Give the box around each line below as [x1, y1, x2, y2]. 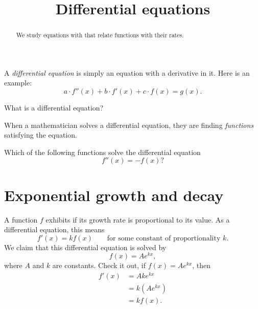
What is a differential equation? [4, 102, 104, 113]
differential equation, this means [4, 224, 105, 235]
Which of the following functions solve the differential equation [4, 146, 201, 157]
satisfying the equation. [4, 129, 77, 140]
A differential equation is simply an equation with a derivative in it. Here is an [4, 67, 250, 78]
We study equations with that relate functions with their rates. [16, 31, 184, 39]
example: [4, 77, 32, 88]
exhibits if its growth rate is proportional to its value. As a [45, 214, 230, 225]
